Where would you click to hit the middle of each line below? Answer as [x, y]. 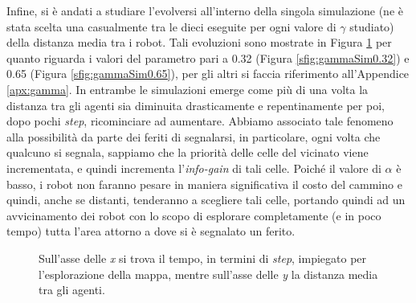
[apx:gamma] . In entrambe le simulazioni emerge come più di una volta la [188, 89]
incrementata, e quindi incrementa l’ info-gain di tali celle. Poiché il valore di [194, 168]
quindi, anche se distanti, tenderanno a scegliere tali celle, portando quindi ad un [206, 200]
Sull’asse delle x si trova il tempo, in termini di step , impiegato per [203, 258]
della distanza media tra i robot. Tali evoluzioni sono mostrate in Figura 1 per [199, 42]
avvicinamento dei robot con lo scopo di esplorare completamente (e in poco [194, 215]
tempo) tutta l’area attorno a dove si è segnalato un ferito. [151, 231]
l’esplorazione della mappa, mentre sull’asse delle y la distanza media [208, 274]
